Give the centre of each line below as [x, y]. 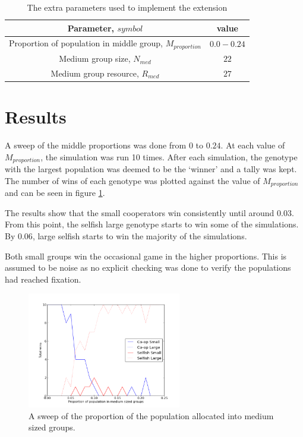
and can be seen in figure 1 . [55, 193]
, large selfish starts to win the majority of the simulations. [140, 236]
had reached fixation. [43, 279]
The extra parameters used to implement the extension [127, 7]
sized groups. [52, 427]
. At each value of [253, 145]
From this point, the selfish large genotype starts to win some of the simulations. [152, 224]
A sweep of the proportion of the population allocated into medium [151, 415]
